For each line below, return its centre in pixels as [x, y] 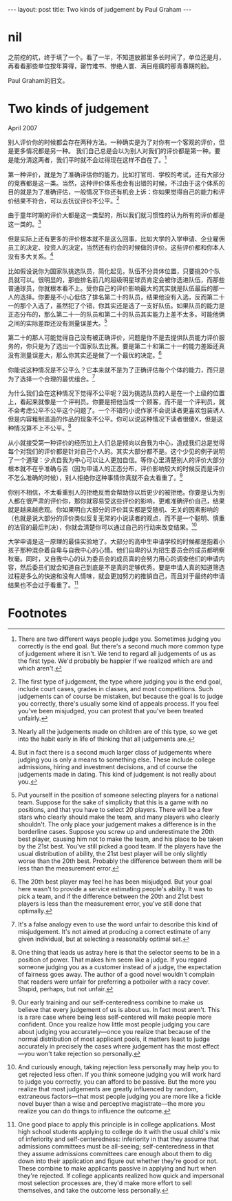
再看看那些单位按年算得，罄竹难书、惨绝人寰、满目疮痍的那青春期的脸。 [110, 66]
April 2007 [23, 128]
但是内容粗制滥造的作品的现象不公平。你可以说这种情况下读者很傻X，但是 [113, 419]
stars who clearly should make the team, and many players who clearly [118, 817]
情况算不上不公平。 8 [42, 428]
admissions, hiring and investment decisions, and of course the [107, 767]
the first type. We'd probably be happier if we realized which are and [115, 661]
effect [211, 1046]
